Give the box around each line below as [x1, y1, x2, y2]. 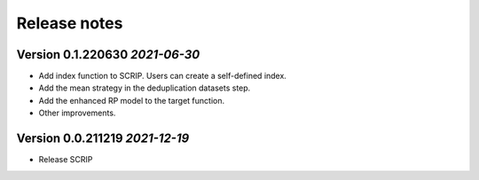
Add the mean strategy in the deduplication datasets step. [38, 82, 251, 93]
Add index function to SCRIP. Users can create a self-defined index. [38, 71, 287, 82]
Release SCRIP [38, 154, 93, 165]
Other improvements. [38, 107, 116, 119]
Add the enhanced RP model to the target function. [38, 95, 225, 106]
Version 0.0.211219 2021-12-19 [16, 131, 190, 146]
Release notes [16, 13, 123, 33]
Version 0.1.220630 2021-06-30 [16, 47, 200, 62]
